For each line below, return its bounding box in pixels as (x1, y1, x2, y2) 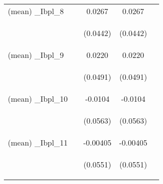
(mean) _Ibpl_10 (8, 93, 68, 104)
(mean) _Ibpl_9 (8, 49, 64, 60)
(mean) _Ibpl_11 (8, 137, 68, 148)
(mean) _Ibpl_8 (8, 5, 64, 17)
